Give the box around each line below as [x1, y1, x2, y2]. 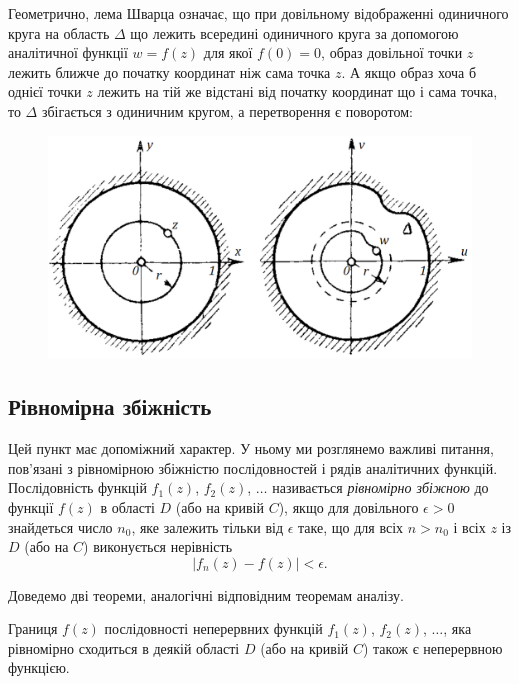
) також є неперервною [362, 637, 503, 658]
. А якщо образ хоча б [341, 61, 477, 82]
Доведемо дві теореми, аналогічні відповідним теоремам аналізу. [8, 584, 404, 605]
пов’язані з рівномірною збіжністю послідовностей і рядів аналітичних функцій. [8, 457, 498, 478]
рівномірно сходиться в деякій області [8, 637, 240, 658]
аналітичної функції [8, 42, 128, 63]
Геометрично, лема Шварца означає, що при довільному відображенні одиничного [8, 3, 509, 23]
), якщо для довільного [278, 496, 419, 517]
